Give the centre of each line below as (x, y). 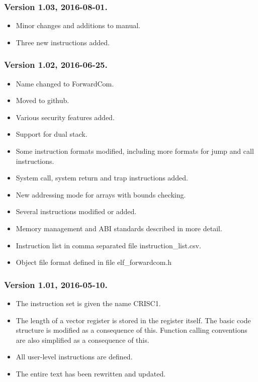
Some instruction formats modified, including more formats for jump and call (135, 151)
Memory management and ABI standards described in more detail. (119, 228)
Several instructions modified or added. (76, 211)
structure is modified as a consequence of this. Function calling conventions (132, 330)
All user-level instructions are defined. (74, 357)
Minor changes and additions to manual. (78, 25)
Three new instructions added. (63, 42)
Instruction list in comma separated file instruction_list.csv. (108, 245)
